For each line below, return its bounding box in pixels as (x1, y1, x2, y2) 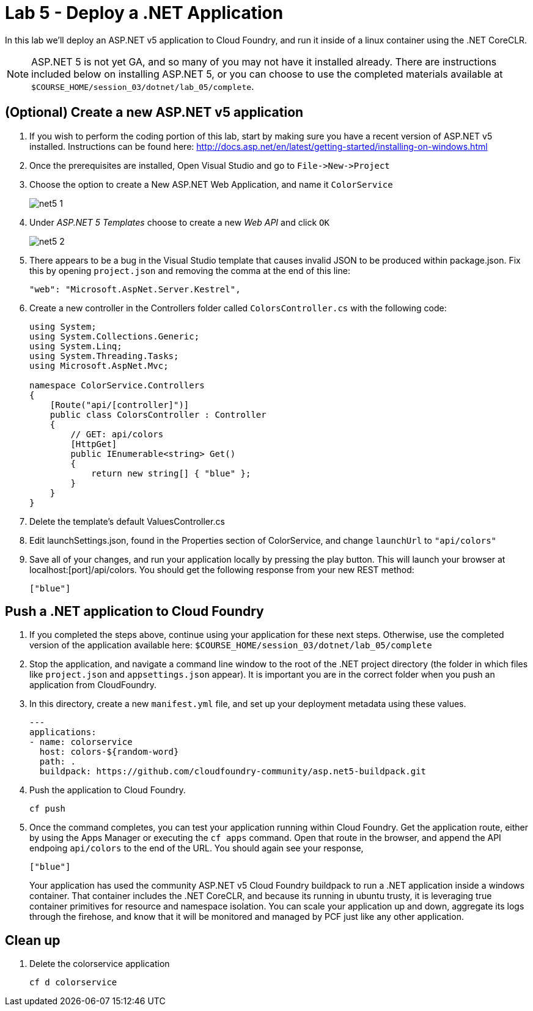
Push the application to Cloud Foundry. (29, 785, 186, 796)
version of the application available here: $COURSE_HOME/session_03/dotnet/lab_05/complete (29, 640, 432, 651)
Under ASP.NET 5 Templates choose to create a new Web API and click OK (29, 217, 329, 228)
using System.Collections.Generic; (29, 331, 200, 341)
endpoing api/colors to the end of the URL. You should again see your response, (29, 843, 364, 854)
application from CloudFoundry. (29, 680, 157, 691)
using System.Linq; (29, 341, 122, 351)
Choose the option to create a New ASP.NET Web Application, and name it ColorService (29, 179, 393, 190)
